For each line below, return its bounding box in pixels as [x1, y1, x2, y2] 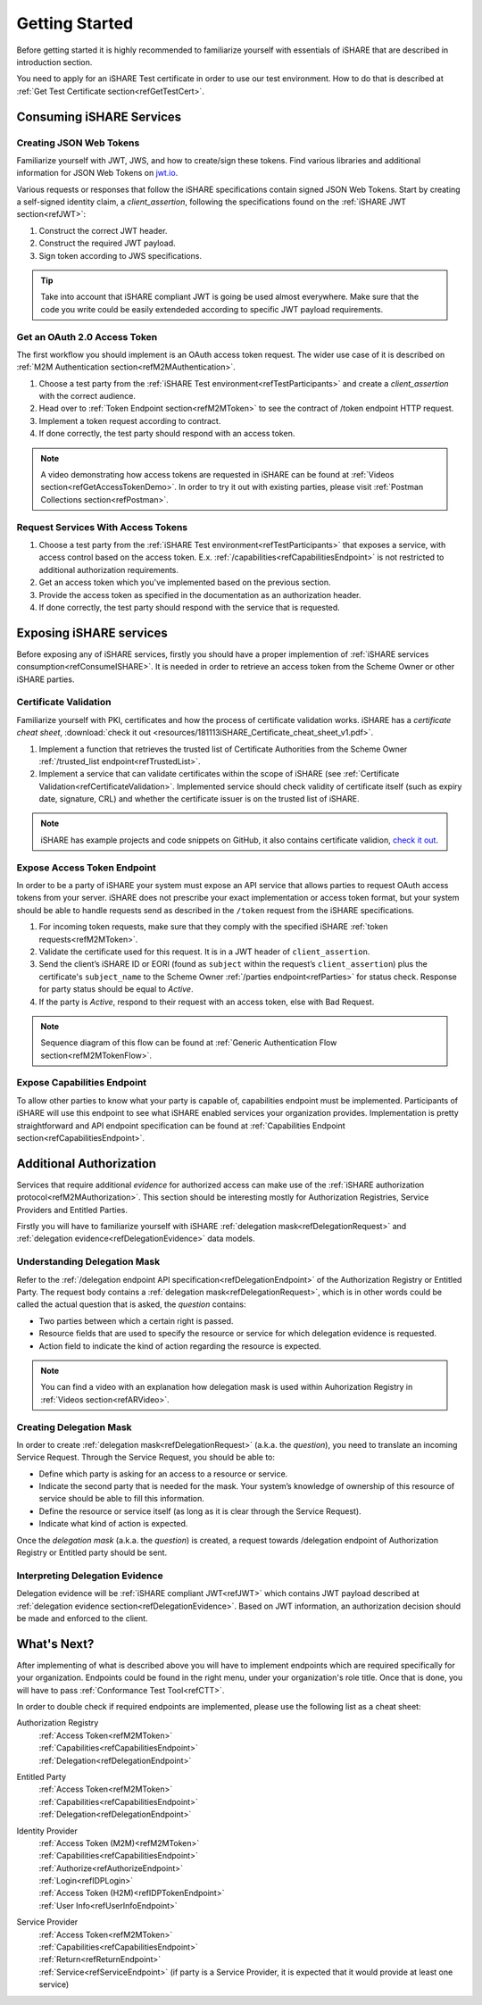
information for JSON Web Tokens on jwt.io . [16, 168, 179, 179]
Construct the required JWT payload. [38, 237, 176, 249]
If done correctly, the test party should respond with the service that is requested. [38, 602, 341, 612]
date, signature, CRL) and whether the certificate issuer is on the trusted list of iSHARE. [38, 794, 361, 804]
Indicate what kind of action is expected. [38, 1518, 188, 1529]
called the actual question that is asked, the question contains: [16, 1299, 246, 1310]
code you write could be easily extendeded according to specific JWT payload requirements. [40, 304, 384, 314]
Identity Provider [16, 1826, 78, 1836]
